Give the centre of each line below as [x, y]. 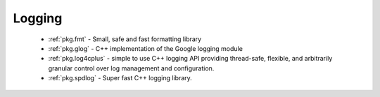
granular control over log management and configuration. [131, 68]
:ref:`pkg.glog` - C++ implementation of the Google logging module [145, 48]
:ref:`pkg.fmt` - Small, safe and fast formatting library [125, 39]
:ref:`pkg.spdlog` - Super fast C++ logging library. [120, 78]
